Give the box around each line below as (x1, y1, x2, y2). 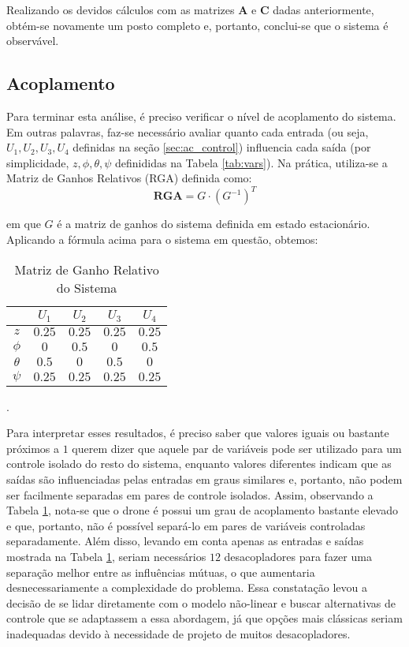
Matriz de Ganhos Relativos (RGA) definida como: (6, 170, 252, 186)
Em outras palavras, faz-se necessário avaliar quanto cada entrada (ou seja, (6, 123, 369, 140)
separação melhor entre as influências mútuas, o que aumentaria (6, 563, 315, 580)
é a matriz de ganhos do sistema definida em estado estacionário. (57, 215, 370, 232)
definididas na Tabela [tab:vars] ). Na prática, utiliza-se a (115, 154, 388, 170)
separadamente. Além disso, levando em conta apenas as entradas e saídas (6, 533, 364, 549)
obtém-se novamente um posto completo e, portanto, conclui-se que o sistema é (6, 17, 389, 33)
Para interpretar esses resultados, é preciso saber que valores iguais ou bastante (6, 424, 389, 441)
